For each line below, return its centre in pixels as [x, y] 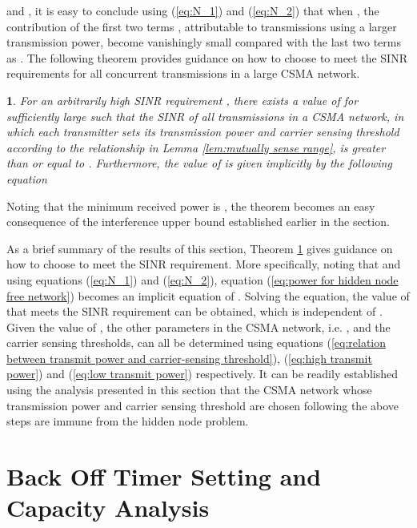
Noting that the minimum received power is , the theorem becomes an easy [191, 206]
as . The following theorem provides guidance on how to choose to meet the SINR [207, 57]
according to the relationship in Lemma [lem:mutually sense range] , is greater [196, 147]
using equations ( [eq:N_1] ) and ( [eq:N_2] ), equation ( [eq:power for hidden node [202, 279]
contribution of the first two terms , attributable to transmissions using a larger [202, 26]
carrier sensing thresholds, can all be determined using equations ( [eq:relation [196, 343]
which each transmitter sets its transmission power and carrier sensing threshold [203, 132]
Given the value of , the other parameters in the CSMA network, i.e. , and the [198, 326]
